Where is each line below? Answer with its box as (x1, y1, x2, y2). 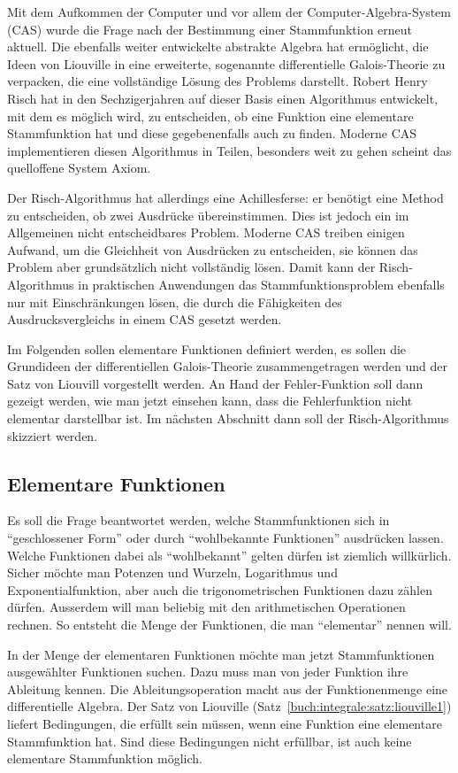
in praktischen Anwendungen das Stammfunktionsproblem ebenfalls (78, 274, 445, 293)
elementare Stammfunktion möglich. (7, 749, 202, 768)
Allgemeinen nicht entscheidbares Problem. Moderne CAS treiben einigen (7, 223, 405, 242)
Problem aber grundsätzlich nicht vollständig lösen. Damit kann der (7, 258, 376, 276)
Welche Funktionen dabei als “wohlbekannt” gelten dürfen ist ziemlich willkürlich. (7, 545, 452, 564)
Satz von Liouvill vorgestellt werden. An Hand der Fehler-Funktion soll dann (7, 374, 424, 392)
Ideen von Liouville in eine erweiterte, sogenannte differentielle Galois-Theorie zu (7, 54, 446, 73)
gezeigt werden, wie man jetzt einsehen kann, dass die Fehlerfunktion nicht (7, 391, 413, 410)
